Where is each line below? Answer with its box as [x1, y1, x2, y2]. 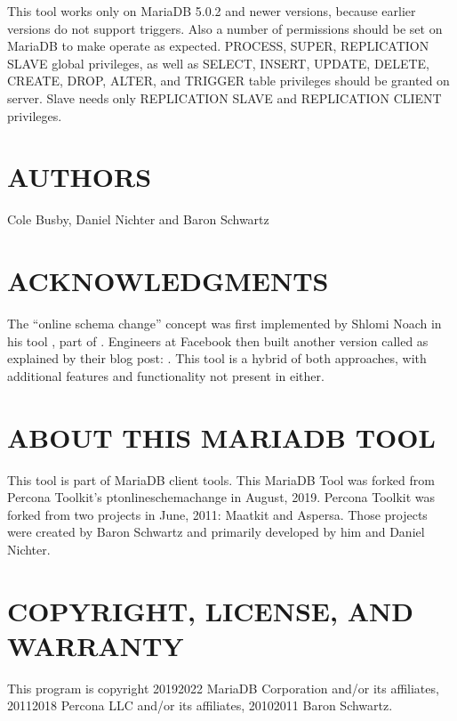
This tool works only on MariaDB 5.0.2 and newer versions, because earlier [7, 2, 416, 20]
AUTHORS [7, 158, 152, 195]
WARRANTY [7, 627, 184, 663]
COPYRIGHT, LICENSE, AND [7, 592, 413, 628]
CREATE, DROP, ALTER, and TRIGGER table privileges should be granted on [7, 71, 450, 90]
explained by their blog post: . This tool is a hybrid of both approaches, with [7, 349, 427, 368]
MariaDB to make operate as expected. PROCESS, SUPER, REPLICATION [7, 36, 429, 55]
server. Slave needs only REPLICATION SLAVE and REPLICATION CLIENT [7, 88, 442, 107]
